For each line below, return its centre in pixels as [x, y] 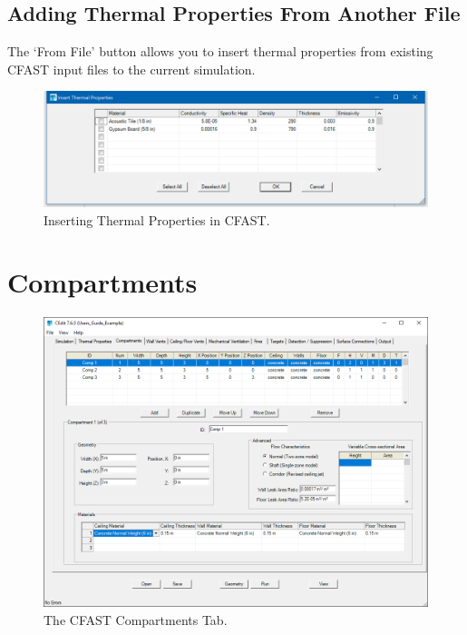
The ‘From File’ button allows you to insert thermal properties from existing [220, 51]
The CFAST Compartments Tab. [136, 619]
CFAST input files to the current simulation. [131, 69]
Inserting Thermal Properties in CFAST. [157, 219]
